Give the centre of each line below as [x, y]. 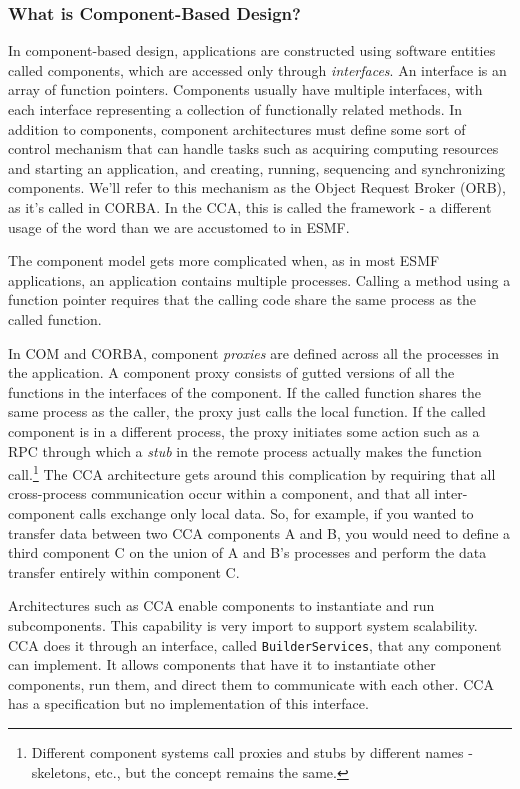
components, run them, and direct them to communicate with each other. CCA [251, 683]
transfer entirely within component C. [124, 571]
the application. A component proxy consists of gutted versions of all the [231, 372]
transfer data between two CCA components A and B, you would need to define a [259, 532]
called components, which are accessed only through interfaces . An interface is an [257, 69]
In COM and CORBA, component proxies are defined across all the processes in [253, 352]
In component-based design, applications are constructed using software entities [252, 50]
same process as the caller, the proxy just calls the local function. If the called [247, 411]
